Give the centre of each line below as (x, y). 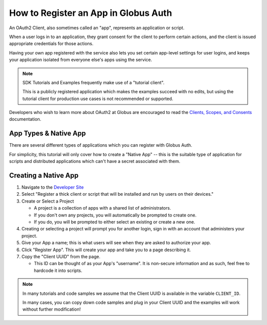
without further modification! (52, 309)
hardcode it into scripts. (58, 271)
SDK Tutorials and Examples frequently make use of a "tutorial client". (93, 82)
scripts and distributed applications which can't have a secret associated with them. (95, 162)
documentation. (25, 119)
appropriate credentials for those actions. (51, 44)
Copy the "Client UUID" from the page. (61, 256)
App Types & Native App (47, 134)
